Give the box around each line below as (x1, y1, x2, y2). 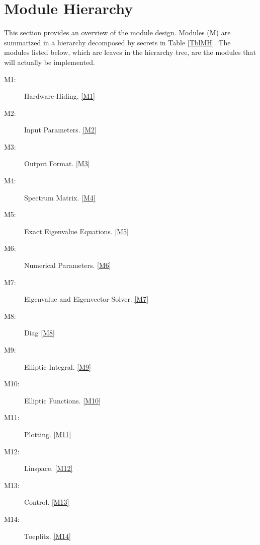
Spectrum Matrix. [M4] (24, 192, 96, 202)
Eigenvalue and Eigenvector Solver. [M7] (24, 294, 149, 304)
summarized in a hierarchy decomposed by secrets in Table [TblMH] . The (4, 37, 231, 47)
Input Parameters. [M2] (24, 124, 97, 135)
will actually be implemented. (4, 56, 95, 67)
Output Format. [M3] (24, 158, 90, 169)
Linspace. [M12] (24, 463, 73, 473)
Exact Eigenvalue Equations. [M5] (24, 226, 129, 236)
